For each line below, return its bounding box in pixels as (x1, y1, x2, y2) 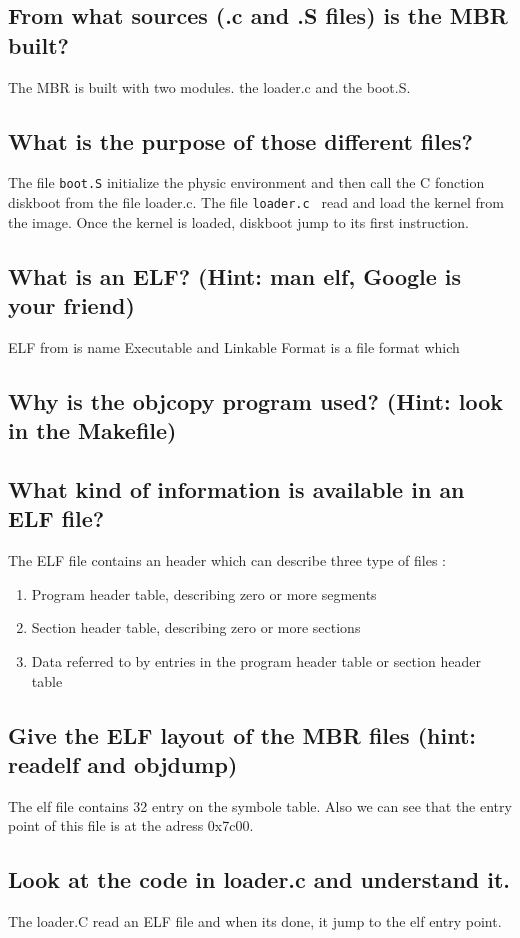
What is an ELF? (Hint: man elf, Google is (8, 260, 462, 291)
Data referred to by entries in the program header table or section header (31, 651, 481, 672)
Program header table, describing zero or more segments (31, 583, 377, 604)
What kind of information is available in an (8, 474, 465, 505)
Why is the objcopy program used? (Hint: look (8, 385, 503, 416)
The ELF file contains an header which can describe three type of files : (8, 550, 447, 571)
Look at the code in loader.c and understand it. (8, 864, 511, 895)
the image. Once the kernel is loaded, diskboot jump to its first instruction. (8, 211, 469, 232)
